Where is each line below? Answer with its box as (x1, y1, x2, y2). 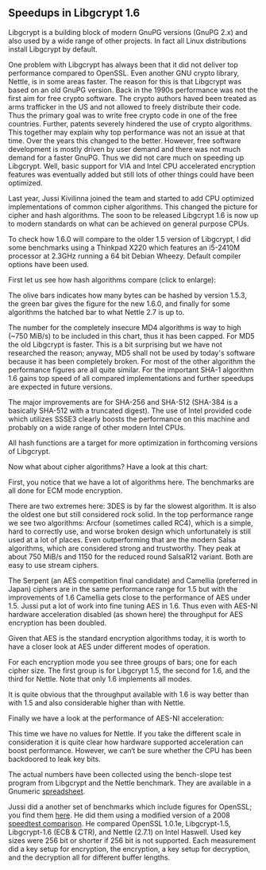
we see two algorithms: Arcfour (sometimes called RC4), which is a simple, (8, 518, 254, 527)
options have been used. (8, 259, 90, 269)
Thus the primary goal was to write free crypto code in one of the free (8, 111, 237, 120)
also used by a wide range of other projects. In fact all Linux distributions (8, 36, 247, 45)
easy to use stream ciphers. (8, 560, 99, 569)
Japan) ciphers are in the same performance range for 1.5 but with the (8, 584, 238, 593)
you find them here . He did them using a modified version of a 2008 (8, 810, 230, 820)
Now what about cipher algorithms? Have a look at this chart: (8, 461, 208, 472)
